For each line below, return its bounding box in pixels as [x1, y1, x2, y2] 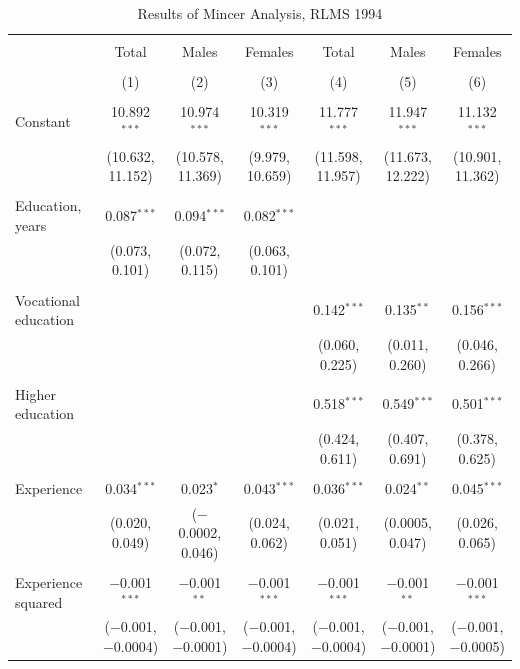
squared [15, 591, 63, 612]
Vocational [15, 289, 80, 310]
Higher [15, 383, 56, 404]
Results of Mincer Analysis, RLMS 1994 [137, 3, 383, 23]
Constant [15, 111, 71, 132]
